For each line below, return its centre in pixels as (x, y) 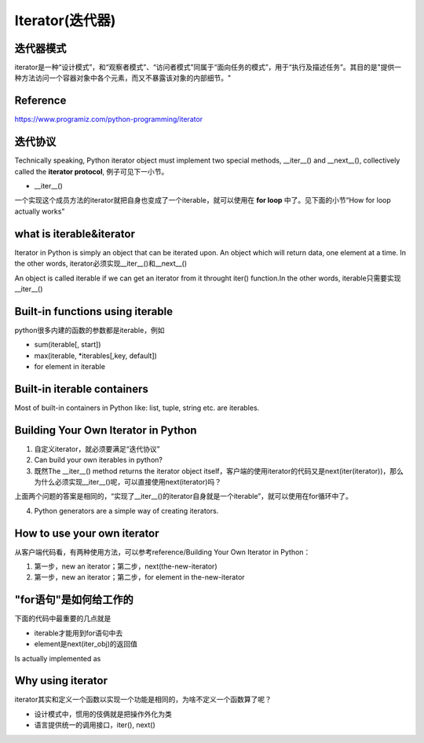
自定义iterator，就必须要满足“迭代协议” (97, 448)
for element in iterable (70, 366)
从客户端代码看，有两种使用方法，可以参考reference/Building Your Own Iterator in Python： (163, 552)
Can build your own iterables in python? (98, 460)
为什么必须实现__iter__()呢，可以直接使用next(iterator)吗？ (128, 481)
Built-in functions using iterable (93, 311)
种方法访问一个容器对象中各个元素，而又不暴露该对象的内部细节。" (123, 78)
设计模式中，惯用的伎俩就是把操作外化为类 (103, 714)
